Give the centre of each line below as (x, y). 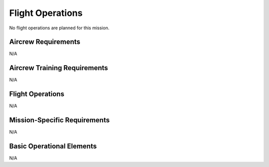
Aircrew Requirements (45, 42)
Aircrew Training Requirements (59, 68)
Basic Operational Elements (53, 146)
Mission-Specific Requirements (59, 120)
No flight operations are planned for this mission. (59, 28)
